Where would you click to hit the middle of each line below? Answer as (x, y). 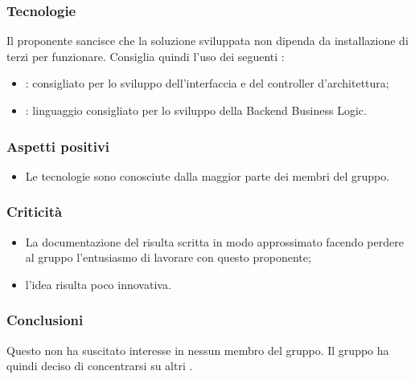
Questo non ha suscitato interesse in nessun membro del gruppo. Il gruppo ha (198, 350)
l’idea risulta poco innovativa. (98, 284)
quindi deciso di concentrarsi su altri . (100, 366)
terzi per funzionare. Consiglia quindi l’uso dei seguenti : (146, 56)
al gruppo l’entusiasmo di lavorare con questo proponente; (168, 257)
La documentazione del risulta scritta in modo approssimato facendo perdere (214, 241)
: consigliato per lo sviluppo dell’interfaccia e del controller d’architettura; (207, 83)
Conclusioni (45, 320)
